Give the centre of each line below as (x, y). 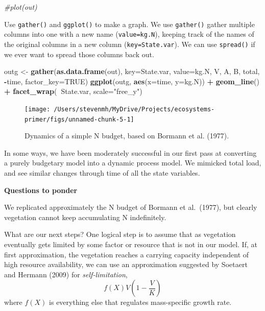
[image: (38, 109)
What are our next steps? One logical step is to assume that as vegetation (120, 234)
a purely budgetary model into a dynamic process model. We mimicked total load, (133, 163)
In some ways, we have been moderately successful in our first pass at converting (130, 152)
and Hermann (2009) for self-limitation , (66, 274)
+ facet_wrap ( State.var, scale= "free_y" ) (73, 91)
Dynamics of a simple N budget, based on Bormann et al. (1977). (127, 136)
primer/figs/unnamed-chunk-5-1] (79, 119)
